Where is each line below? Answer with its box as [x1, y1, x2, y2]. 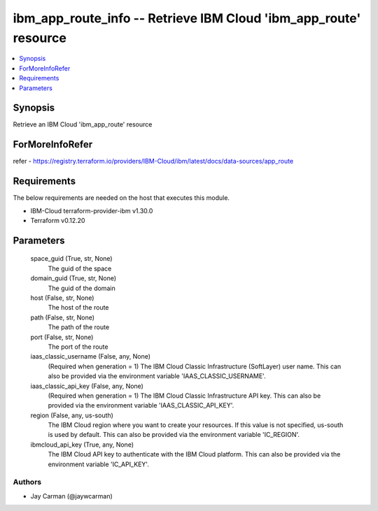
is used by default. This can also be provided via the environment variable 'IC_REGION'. [48, 431, 300, 439]
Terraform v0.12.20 [30, 217, 85, 225]
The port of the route [48, 343, 108, 351]
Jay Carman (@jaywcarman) [30, 491, 113, 500]
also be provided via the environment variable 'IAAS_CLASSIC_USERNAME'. [48, 372, 266, 380]
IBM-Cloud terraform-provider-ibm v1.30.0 [30, 206, 153, 215]
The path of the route [48, 323, 110, 331]
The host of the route [48, 303, 109, 312]
